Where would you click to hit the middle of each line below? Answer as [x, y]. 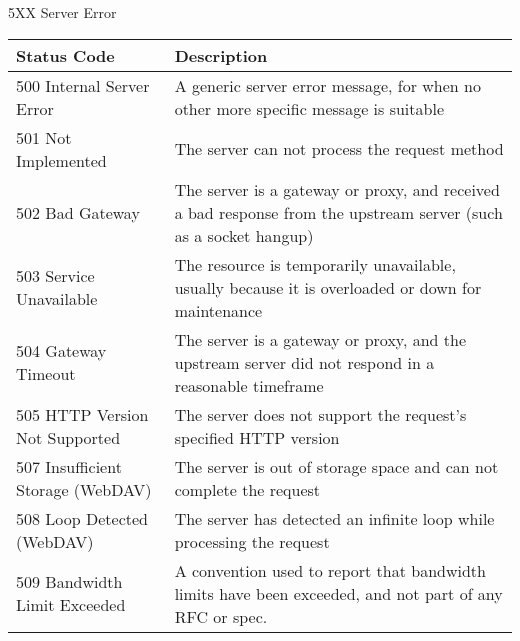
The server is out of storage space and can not [336, 466]
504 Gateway [61, 351]
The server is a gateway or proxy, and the [320, 339]
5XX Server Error [62, 12]
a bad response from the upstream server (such [338, 212]
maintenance [218, 310]
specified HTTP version [257, 437]
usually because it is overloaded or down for [328, 287]
